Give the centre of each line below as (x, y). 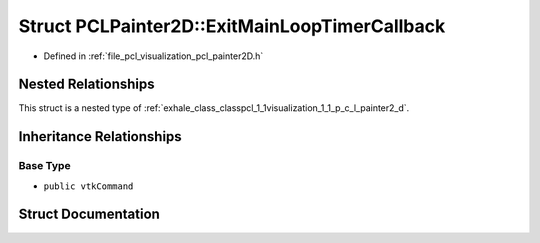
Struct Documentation (89, 214)
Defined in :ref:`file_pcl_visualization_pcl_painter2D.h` (153, 56)
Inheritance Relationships (100, 136)
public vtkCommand (88, 186)
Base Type (44, 166)
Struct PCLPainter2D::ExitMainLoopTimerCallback (232, 26)
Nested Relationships (86, 84)
